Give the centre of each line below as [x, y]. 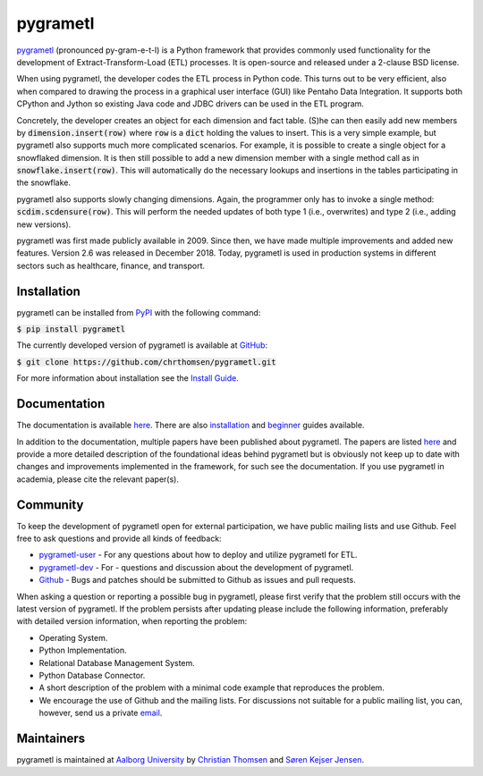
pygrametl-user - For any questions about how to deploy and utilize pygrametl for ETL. [198, 555]
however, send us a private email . [101, 713]
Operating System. [73, 637]
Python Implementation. [83, 650]
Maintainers [51, 738]
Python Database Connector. [92, 675]
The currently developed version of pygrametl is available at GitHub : [142, 345]
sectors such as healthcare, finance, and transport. [111, 266]
